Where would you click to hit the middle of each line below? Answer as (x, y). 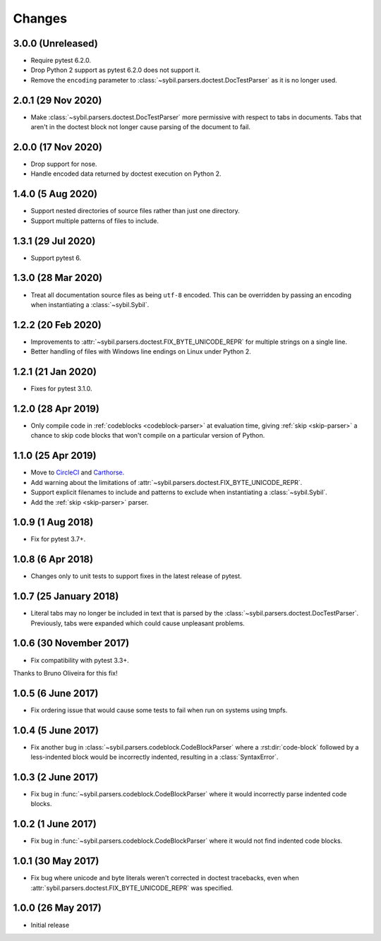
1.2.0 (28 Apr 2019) (56, 408)
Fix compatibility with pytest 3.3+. (80, 660)
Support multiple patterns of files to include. (95, 221)
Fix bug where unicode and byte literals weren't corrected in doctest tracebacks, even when (165, 878)
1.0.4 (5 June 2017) (56, 730)
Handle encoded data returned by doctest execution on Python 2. (126, 174)
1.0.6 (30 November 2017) (71, 643)
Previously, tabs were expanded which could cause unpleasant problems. (138, 623)
